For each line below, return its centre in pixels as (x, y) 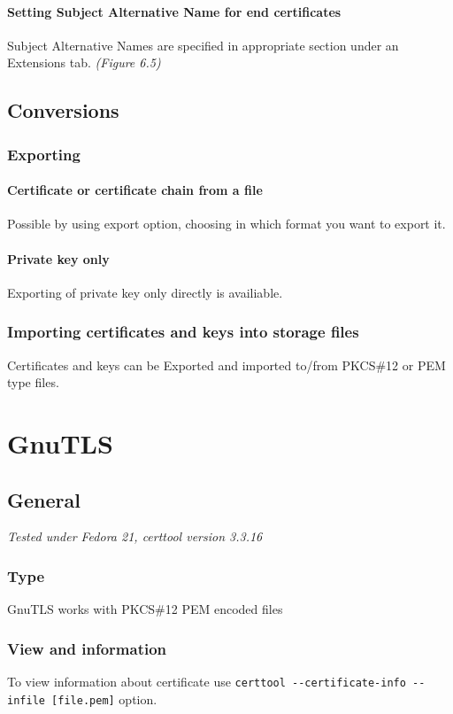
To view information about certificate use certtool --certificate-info (207, 681)
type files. (33, 382)
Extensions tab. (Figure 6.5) (84, 62)
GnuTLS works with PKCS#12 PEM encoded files (145, 609)
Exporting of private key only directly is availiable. (145, 292)
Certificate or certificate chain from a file (135, 190)
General (44, 499)
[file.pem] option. (104, 698)
